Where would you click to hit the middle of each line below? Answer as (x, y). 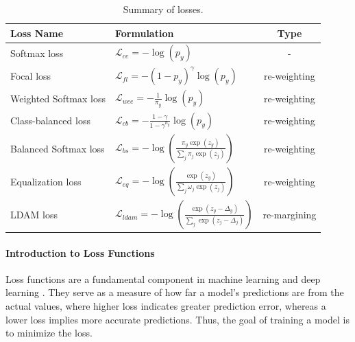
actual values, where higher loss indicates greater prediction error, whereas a (166, 305)
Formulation (145, 33)
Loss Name (37, 33)
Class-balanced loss (50, 121)
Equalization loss (46, 181)
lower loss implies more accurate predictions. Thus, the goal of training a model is (177, 319)
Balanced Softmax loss (58, 148)
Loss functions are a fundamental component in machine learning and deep (163, 278)
